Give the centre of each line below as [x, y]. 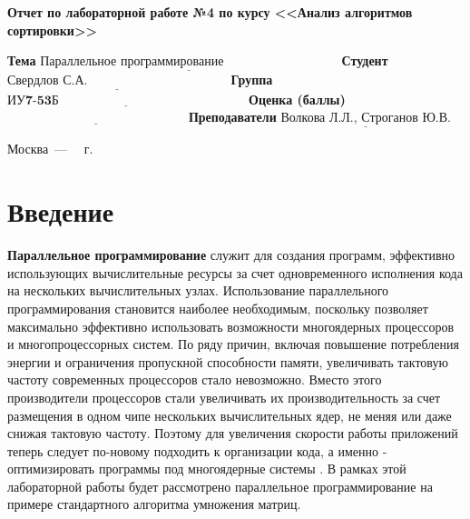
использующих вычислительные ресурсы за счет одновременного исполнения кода [235, 272]
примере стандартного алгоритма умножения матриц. [154, 504]
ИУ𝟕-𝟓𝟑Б [33, 100]
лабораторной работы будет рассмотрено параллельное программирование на [220, 486]
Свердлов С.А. [48, 81]
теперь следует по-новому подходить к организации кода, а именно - [197, 450]
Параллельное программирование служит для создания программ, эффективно [231, 255]
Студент [365, 60]
